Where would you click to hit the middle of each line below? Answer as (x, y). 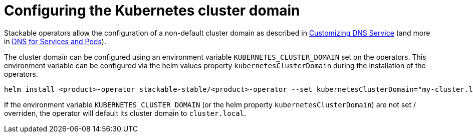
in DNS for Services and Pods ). (55, 41)
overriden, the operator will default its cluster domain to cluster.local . (125, 113)
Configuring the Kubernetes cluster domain (152, 11)
